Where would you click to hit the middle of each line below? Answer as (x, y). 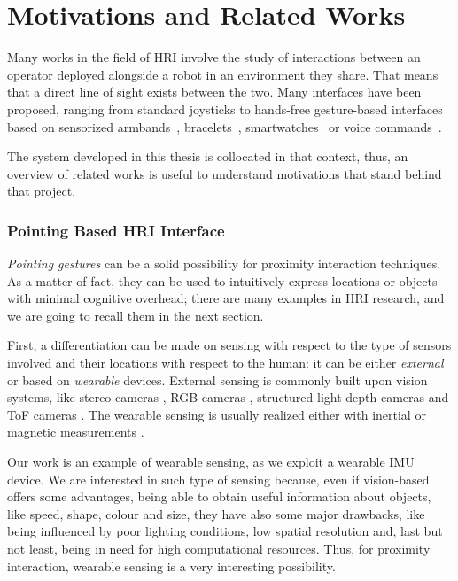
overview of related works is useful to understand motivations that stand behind (225, 173)
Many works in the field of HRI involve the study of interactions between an (214, 57)
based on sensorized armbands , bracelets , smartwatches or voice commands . (225, 126)
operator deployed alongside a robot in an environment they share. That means (223, 74)
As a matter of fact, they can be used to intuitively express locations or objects (222, 280)
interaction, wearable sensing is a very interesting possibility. (171, 566)
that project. (42, 191)
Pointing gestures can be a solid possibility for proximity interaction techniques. (224, 263)
